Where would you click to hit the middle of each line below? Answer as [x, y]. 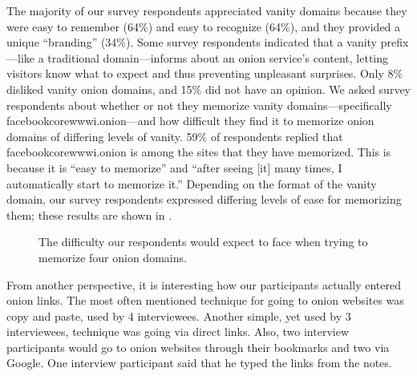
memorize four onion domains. [113, 257]
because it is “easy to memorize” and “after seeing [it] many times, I [174, 167]
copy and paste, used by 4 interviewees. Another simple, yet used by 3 [179, 315]
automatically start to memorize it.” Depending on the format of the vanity [192, 183]
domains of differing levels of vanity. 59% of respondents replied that [175, 136]
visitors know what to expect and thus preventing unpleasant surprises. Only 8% [205, 73]
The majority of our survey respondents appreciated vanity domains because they [207, 10]
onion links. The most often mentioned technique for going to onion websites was [205, 300]
